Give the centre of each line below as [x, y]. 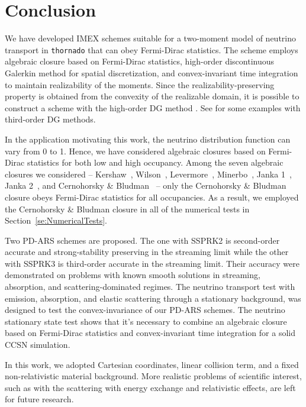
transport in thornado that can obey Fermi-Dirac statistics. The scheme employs [152, 49]
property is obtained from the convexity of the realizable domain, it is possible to [152, 96]
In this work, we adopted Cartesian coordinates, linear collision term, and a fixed [152, 364]
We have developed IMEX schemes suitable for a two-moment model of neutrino [151, 38]
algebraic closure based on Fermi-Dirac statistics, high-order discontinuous [139, 61]
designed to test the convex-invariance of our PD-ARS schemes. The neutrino [145, 310]
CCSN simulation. [38, 345]
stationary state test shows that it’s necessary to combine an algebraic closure [146, 321]
